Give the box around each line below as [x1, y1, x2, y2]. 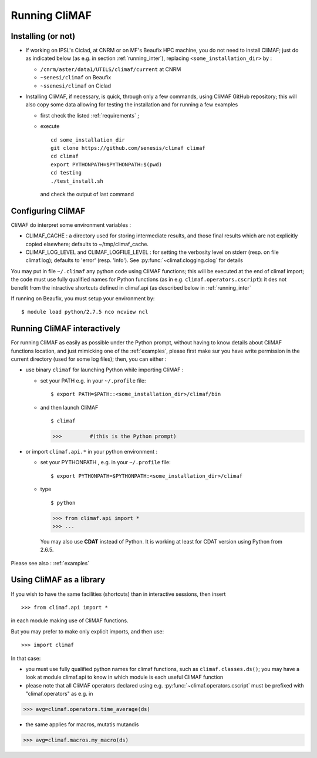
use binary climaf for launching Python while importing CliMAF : [25, 366, 184, 373]
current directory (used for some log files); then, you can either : [11, 355, 167, 363]
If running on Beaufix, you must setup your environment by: [11, 294, 155, 302]
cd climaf [50, 153, 79, 160]
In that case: [11, 655, 41, 662]
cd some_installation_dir [50, 136, 126, 143]
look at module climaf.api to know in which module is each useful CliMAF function [25, 673, 224, 681]
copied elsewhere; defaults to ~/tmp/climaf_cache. [25, 240, 149, 247]
